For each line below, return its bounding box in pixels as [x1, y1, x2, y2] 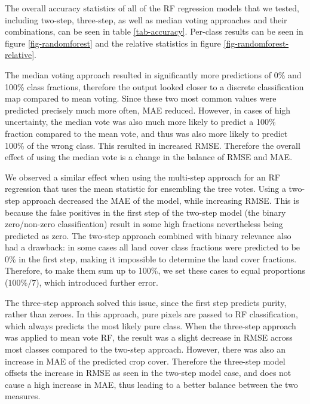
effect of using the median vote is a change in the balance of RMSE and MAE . [5, 151, 293, 163]
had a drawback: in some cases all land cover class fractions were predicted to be [5, 241, 300, 253]
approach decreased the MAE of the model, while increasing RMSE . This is [22, 194, 299, 206]
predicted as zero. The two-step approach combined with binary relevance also [5, 229, 291, 241]
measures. [5, 390, 41, 402]
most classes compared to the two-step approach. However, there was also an [5, 343, 286, 356]
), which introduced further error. [36, 276, 158, 289]
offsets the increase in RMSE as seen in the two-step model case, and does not [5, 366, 291, 379]
